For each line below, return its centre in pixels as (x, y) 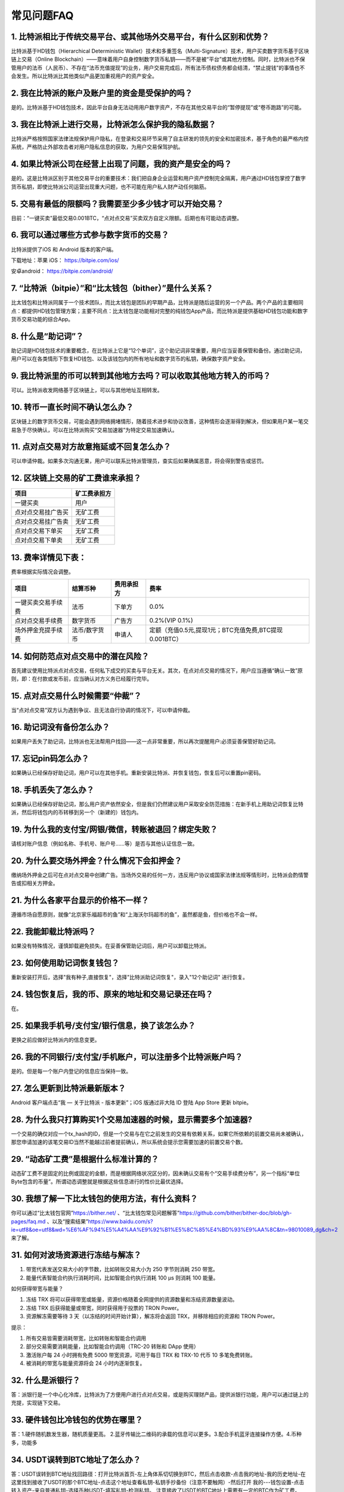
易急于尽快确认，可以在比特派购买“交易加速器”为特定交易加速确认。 (94, 430)
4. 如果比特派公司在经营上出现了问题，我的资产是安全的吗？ (121, 164)
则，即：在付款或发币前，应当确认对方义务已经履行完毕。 (81, 679)
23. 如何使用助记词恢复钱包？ (65, 963)
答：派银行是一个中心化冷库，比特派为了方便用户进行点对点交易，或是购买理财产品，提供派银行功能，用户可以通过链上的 (160, 1395)
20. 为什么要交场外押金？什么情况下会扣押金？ (97, 860)
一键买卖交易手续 (38, 603)
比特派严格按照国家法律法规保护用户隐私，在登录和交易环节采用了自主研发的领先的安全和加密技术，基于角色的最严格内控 (160, 139)
